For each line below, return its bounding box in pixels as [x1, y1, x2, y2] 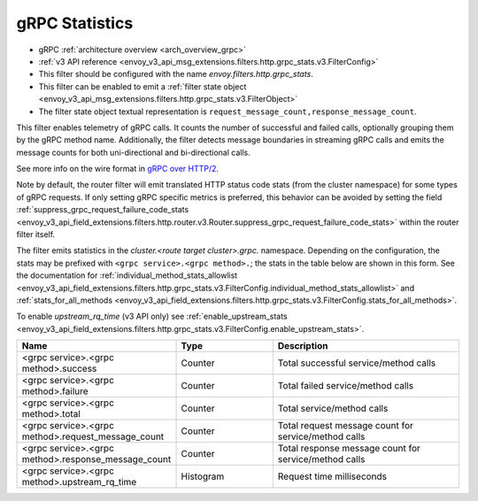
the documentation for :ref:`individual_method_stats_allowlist [16, 270, 238, 281]
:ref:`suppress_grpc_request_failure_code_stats [16, 204, 189, 215]
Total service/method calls [277, 403, 389, 415]
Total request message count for [277, 420, 413, 432]
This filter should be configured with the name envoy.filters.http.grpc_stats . [38, 69, 313, 80]
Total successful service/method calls [277, 357, 436, 369]
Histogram [181, 470, 225, 482]
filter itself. [16, 229, 56, 240]
